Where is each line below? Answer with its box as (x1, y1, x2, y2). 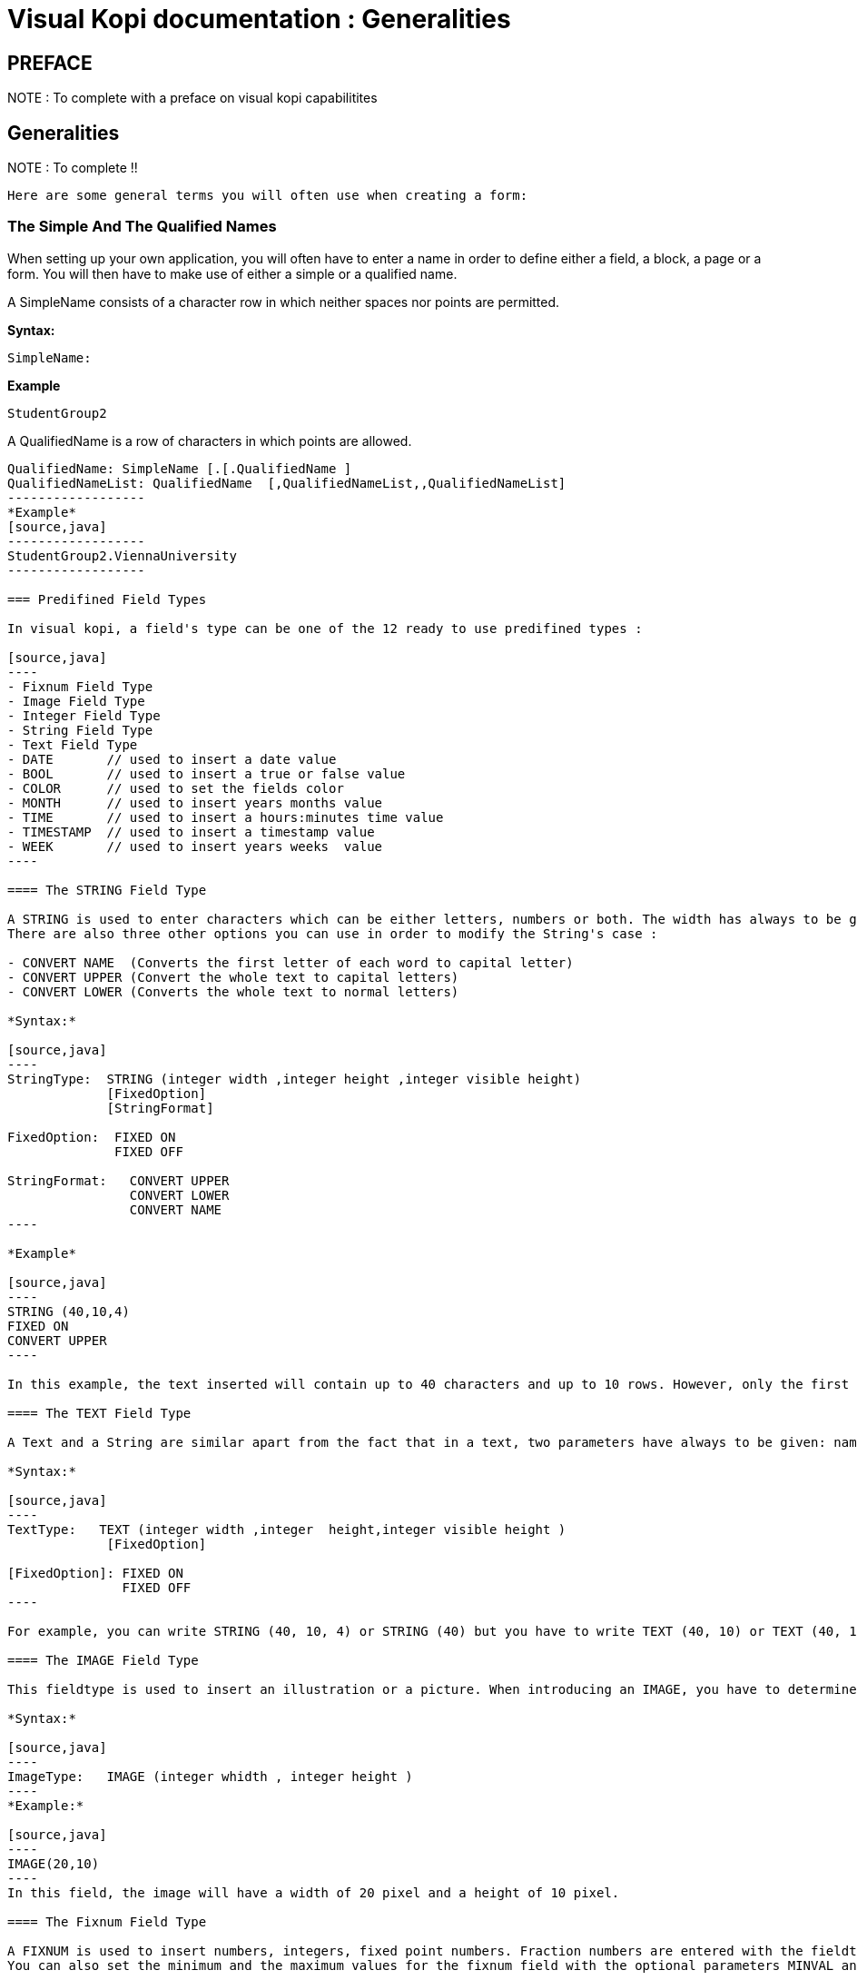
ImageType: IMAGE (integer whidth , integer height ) (7, 1768, 413, 1784)
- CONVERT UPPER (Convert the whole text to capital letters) (7, 969, 459, 985)
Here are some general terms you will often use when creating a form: (7, 188, 528, 203)
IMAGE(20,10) (7, 1856, 100, 1871)
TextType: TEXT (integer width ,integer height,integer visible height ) (7, 1521, 566, 1537)
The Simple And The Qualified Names (7, 217, 277, 236)
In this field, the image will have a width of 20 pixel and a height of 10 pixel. (7, 1885, 620, 1900)
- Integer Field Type (7, 708, 161, 723)
